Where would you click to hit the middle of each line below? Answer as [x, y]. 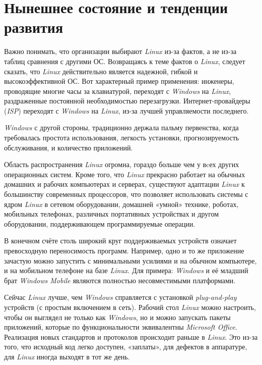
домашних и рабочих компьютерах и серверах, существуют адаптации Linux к [124, 184]
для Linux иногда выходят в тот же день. [67, 356]
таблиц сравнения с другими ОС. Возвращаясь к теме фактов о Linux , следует [125, 61]
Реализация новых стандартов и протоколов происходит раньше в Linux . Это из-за [131, 336]
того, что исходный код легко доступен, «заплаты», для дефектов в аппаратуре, [126, 347]
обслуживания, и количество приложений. [69, 147]
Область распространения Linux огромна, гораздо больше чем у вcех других [122, 164]
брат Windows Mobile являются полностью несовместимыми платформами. [120, 280]
